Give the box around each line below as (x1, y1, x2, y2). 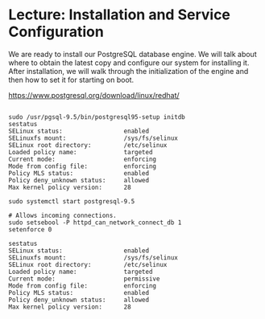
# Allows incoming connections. (8, 211, 117, 219)
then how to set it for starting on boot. (8, 75, 135, 84)
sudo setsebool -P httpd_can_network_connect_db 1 (8, 219, 182, 227)
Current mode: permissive (8, 275, 160, 283)
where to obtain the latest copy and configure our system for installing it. (8, 58, 250, 67)
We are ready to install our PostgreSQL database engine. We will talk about (8, 49, 257, 59)
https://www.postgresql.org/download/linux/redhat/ (8, 90, 180, 100)
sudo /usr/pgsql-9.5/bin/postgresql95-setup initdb (8, 112, 185, 121)
